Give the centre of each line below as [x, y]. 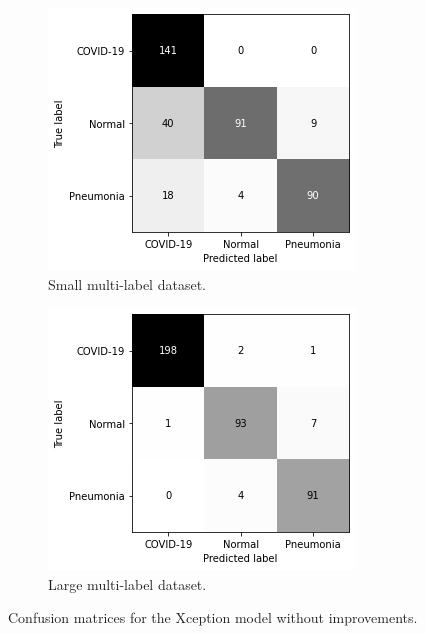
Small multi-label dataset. [127, 283]
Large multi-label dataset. [127, 583]
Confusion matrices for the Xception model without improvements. [213, 617]
